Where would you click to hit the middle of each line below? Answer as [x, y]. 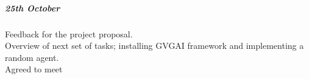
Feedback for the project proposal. [69, 33]
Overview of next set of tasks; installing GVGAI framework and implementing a [154, 46]
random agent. [32, 57]
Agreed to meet [34, 69]
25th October [33, 8]
